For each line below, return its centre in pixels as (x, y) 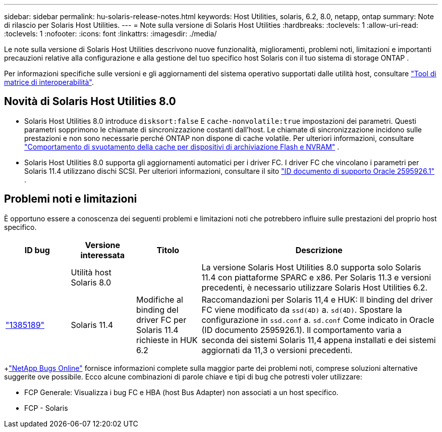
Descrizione (319, 250)
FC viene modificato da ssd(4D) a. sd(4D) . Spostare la (302, 309)
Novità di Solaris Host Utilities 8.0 (90, 102)
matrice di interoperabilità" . (49, 82)
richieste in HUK (167, 340)
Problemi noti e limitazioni (71, 199)
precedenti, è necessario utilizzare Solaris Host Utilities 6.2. (315, 287)
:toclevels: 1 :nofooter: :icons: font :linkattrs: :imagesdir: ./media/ (111, 34)
